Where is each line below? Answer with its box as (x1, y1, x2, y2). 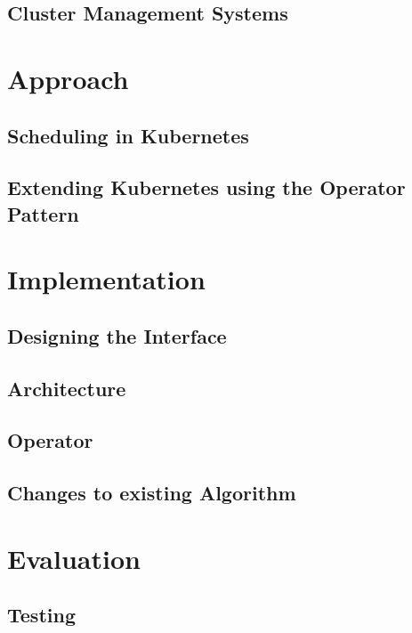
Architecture (7, 374, 126, 402)
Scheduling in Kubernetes (7, 121, 249, 149)
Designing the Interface (7, 321, 227, 349)
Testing (7, 601, 76, 629)
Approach (7, 60, 129, 96)
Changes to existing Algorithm (7, 479, 296, 507)
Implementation (7, 261, 206, 297)
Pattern (7, 199, 79, 227)
